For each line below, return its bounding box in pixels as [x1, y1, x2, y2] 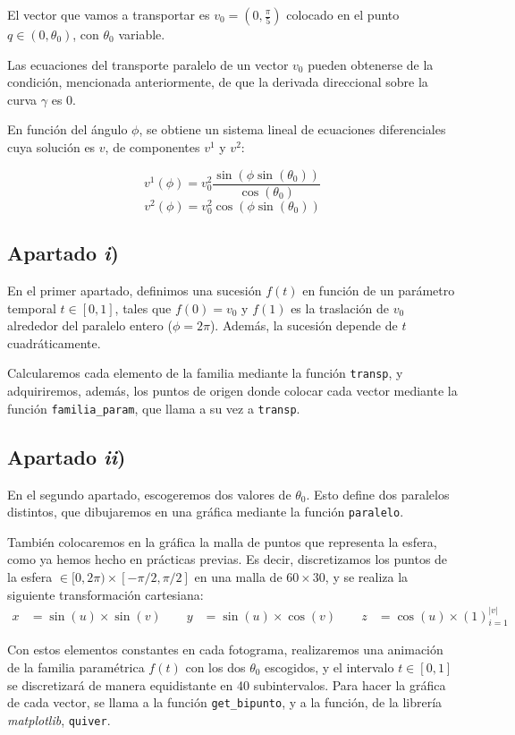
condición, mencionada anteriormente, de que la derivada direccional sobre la [7, 73, 428, 91]
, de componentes [105, 137, 200, 156]
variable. [118, 25, 165, 43]
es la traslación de [291, 298, 389, 317]
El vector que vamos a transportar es [7, 5, 210, 23]
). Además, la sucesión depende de [209, 316, 398, 335]
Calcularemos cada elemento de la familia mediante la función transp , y [7, 363, 403, 382]
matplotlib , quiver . [7, 710, 111, 729]
